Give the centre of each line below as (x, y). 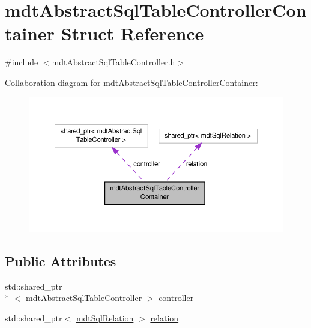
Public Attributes (61, 260)
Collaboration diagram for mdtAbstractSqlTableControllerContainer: (131, 82)
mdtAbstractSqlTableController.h (113, 62)
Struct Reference (132, 33)
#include (22, 62)
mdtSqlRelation (105, 317)
